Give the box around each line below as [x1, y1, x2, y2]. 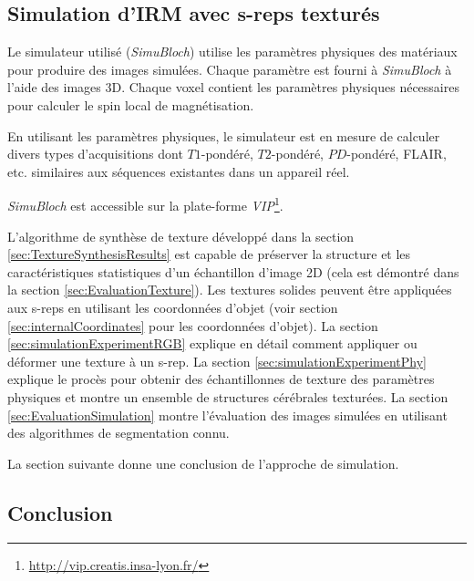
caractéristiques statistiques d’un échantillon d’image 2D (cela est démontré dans [7, 262, 459, 281]
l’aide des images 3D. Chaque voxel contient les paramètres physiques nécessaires [7, 78, 459, 97]
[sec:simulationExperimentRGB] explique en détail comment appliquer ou [7, 334, 417, 353]
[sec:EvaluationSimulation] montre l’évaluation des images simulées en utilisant [7, 405, 448, 424]
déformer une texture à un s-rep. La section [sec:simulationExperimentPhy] [7, 351, 427, 370]
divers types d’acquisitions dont [7, 144, 183, 163]
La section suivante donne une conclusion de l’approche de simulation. [7, 453, 399, 472]
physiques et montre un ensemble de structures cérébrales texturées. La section [7, 387, 448, 406]
